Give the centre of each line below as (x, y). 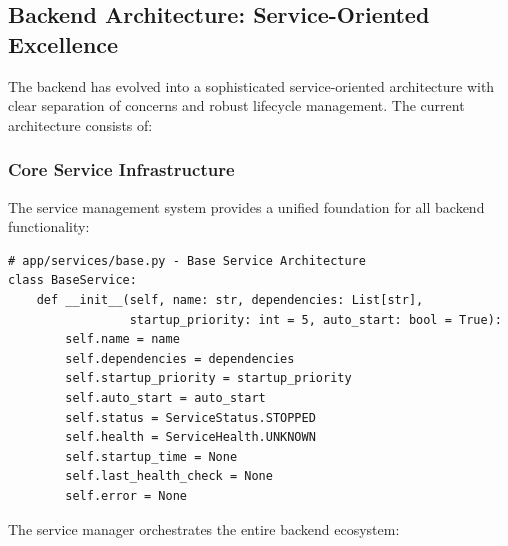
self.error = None (126, 495)
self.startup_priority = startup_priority (208, 378)
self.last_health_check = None (169, 476)
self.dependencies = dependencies (180, 358)
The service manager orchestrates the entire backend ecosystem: (204, 528)
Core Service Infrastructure (121, 169)
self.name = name (122, 339)
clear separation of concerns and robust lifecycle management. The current (236, 105)
